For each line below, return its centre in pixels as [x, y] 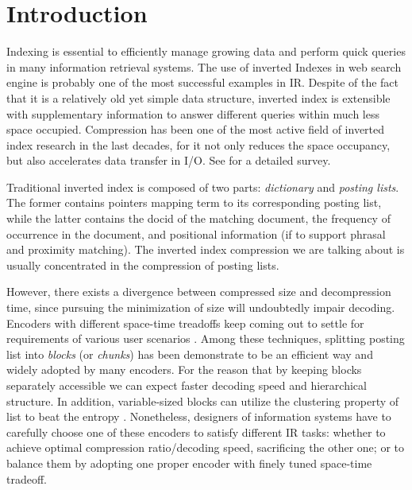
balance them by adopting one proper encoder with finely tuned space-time [189, 463]
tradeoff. [27, 478]
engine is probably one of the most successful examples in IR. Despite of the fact [203, 82]
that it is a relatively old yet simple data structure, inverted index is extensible [198, 97]
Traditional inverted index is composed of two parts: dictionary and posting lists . [203, 187]
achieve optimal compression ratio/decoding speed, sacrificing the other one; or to [205, 447]
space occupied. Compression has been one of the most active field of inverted [196, 129]
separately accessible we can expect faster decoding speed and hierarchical [187, 385]
